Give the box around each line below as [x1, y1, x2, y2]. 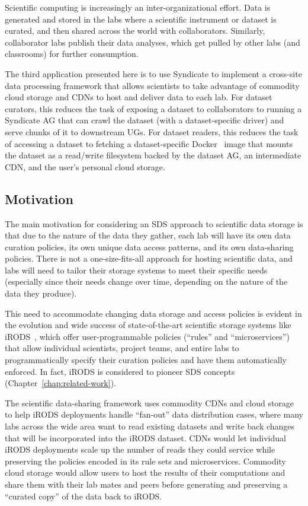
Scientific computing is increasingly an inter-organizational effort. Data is [5, 1, 271, 13]
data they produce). [5, 287, 77, 300]
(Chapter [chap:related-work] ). [5, 377, 116, 389]
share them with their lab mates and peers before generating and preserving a [5, 478, 288, 490]
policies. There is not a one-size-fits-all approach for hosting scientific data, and [5, 252, 293, 265]
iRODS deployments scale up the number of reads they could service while [5, 443, 275, 456]
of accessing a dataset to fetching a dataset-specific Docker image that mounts [5, 137, 293, 149]
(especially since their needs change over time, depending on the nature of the [5, 275, 288, 288]
